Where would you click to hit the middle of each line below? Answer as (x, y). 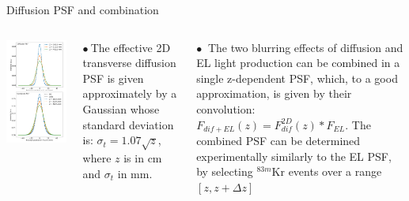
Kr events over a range (327, 171)
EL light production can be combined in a (298, 63)
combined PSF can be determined (278, 141)
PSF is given (113, 78)
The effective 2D (131, 47)
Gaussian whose (121, 108)
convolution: (226, 108)
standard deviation (128, 124)
